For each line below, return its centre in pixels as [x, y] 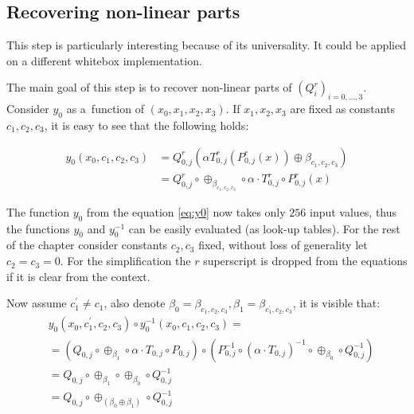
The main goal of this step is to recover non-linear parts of [149, 87]
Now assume [37, 303]
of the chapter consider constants [87, 245]
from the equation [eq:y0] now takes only [186, 211]
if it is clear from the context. [78, 276]
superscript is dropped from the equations [305, 261]
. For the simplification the [125, 261]
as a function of [105, 109]
